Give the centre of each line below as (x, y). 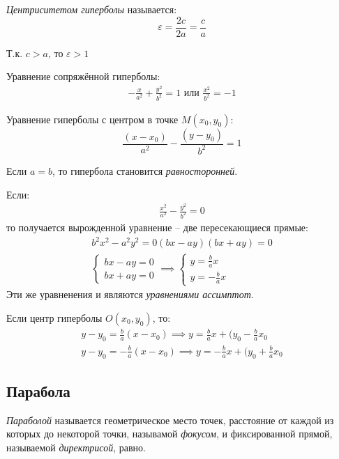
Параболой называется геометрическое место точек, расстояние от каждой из (170, 420)
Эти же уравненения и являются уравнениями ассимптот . (130, 294)
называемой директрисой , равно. (76, 448)
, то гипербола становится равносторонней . (145, 170)
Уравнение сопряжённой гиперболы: (83, 76)
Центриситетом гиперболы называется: (92, 9)
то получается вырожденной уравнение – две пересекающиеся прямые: (157, 227)
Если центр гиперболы (54, 317)
